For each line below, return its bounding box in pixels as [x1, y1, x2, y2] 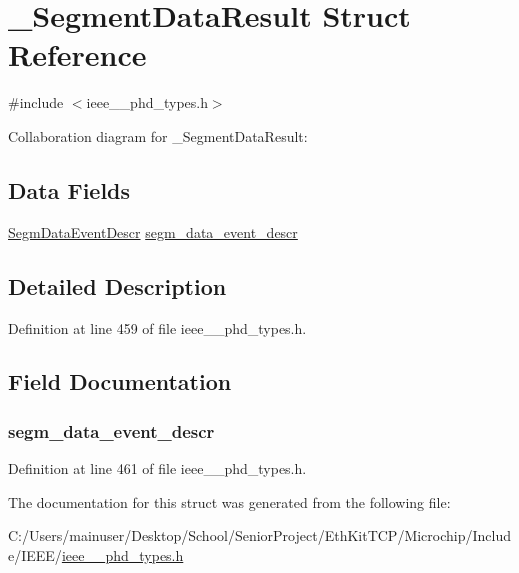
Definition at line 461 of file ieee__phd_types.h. [8, 458, 307, 479]
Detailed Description [8, 270, 227, 301]
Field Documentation [8, 366, 232, 397]
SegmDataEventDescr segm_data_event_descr [8, 221, 298, 242]
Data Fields [8, 174, 131, 205]
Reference [8, 34, 147, 75]
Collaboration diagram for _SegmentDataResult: [8, 125, 308, 146]
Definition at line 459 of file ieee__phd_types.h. [8, 317, 307, 338]
